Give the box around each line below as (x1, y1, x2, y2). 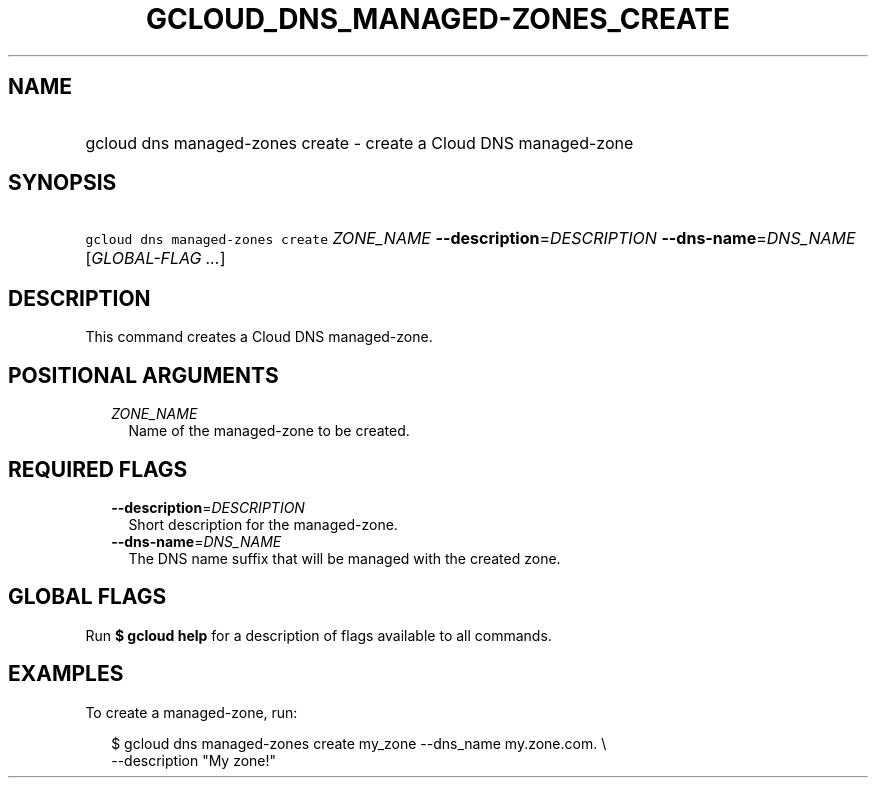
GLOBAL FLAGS (8, 584, 167, 610)
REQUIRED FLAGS (8, 456, 188, 482)
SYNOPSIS (8, 170, 117, 196)
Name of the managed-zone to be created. (128, 422, 410, 440)
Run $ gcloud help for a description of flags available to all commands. (85, 626, 552, 644)
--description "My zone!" (111, 751, 277, 769)
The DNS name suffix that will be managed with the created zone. (128, 549, 561, 567)
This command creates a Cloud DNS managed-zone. (85, 328, 433, 346)
